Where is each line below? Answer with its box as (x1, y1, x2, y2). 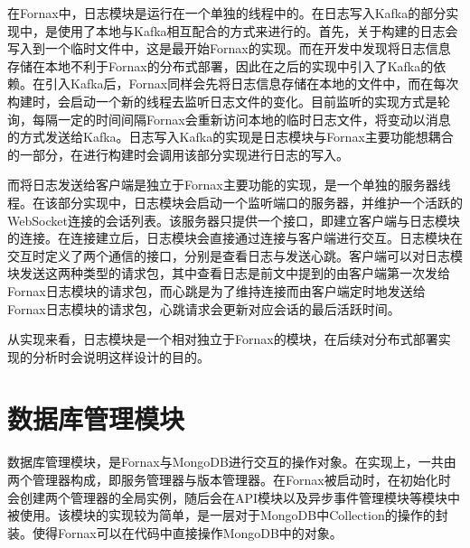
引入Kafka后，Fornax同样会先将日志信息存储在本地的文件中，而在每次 (44, 74, 459, 93)
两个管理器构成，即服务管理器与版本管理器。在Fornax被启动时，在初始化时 (7, 470, 451, 488)
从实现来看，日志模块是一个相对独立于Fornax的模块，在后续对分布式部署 (7, 330, 438, 348)
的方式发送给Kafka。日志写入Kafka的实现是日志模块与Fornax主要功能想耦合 (7, 127, 454, 146)
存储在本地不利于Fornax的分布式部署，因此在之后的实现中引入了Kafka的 (7, 56, 434, 75)
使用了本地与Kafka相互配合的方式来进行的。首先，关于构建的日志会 (57, 21, 458, 40)
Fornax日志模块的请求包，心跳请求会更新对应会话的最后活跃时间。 (7, 299, 400, 318)
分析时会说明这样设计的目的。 (32, 347, 210, 366)
